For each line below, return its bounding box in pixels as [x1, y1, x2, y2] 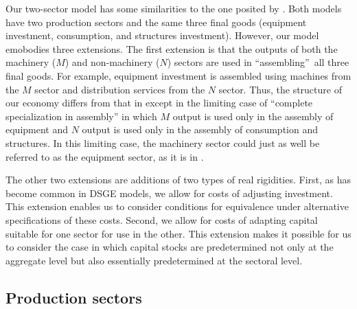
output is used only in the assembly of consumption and [82, 122, 319, 137]
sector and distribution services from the [34, 82, 205, 96]
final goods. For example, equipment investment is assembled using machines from [5, 68, 352, 82]
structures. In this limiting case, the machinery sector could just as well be [5, 135, 320, 150]
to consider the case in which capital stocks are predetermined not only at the [5, 240, 334, 254]
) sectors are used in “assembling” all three [167, 55, 349, 69]
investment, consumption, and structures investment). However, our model [5, 28, 319, 43]
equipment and [5, 122, 69, 137]
